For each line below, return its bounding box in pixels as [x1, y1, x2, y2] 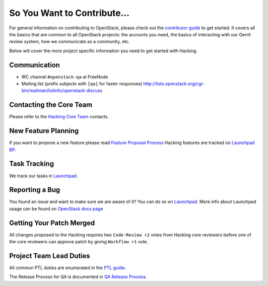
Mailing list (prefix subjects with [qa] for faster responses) [21, 81, 142, 87]
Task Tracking [9, 159, 54, 168]
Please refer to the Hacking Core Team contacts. [9, 114, 109, 120]
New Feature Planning [9, 127, 79, 135]
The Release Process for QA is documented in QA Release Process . [9, 274, 147, 280]
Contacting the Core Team [9, 101, 93, 109]
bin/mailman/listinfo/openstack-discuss [21, 87, 103, 94]
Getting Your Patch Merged [9, 218, 95, 227]
